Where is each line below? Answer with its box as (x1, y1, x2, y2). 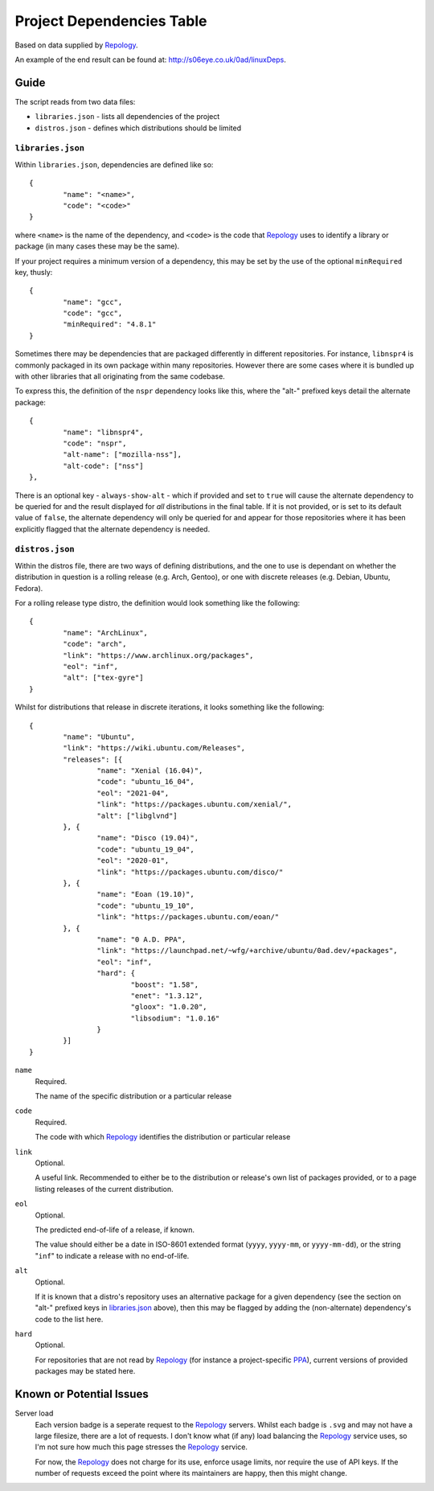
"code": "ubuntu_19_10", (96, 901, 194, 910)
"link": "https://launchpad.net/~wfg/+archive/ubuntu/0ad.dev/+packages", (96, 946, 398, 955)
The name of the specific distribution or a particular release (35, 1091, 232, 1101)
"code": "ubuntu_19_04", (96, 844, 194, 854)
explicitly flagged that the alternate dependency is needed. (14, 524, 211, 534)
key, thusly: (14, 267, 53, 277)
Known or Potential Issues (14, 1387, 149, 1401)
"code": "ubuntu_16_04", (96, 777, 194, 787)
